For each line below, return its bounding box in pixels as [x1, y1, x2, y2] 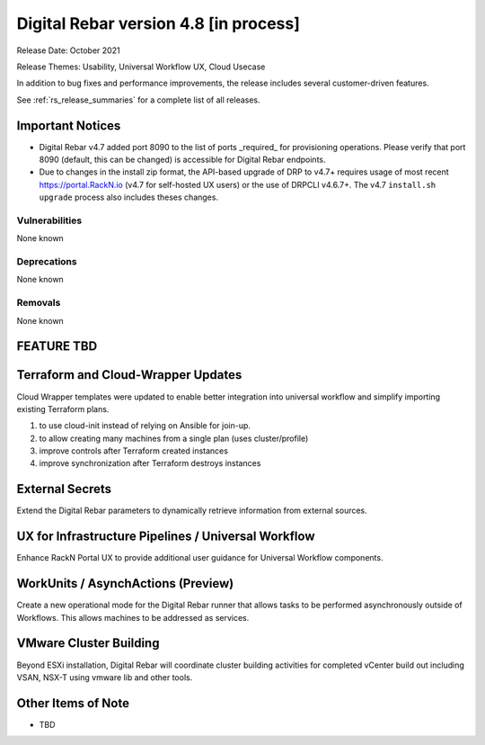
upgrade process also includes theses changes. [39, 192, 219, 202]
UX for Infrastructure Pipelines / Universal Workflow [16, 529, 315, 544]
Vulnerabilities [16, 214, 83, 227]
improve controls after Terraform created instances [39, 445, 229, 456]
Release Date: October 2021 [16, 45, 120, 56]
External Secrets [16, 481, 112, 497]
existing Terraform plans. [16, 403, 110, 414]
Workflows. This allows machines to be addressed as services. [16, 612, 250, 623]
